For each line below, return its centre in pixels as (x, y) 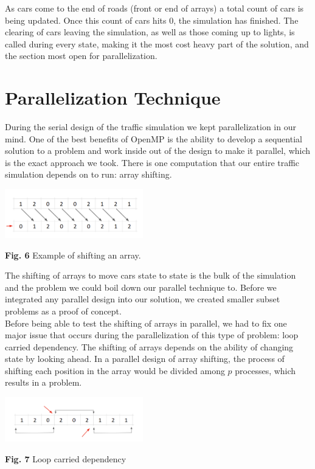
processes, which (265, 370)
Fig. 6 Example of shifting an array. (73, 255)
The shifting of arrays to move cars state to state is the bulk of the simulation (151, 275)
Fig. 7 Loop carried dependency (66, 458)
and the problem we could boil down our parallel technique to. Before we (141, 287)
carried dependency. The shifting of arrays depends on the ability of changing (149, 346)
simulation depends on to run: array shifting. (88, 174)
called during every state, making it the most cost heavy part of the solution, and (157, 43)
